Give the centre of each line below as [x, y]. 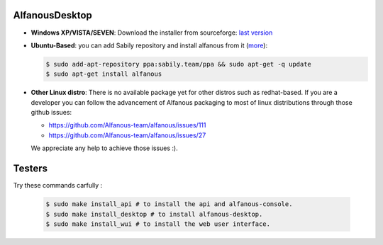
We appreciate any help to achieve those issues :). [104, 148]
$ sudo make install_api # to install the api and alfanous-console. [169, 204]
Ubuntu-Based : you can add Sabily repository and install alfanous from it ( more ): [149, 45]
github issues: [51, 113]
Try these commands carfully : [58, 186]
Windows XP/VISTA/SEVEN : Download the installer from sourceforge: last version [152, 33]
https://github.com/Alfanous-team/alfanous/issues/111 [127, 125]
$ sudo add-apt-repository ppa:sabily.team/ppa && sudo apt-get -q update [179, 64]
